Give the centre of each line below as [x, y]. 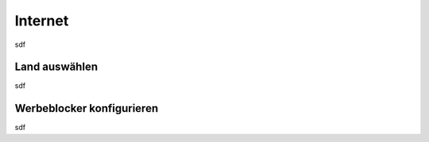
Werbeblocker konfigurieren [87, 108]
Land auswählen [56, 67]
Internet [42, 21]
